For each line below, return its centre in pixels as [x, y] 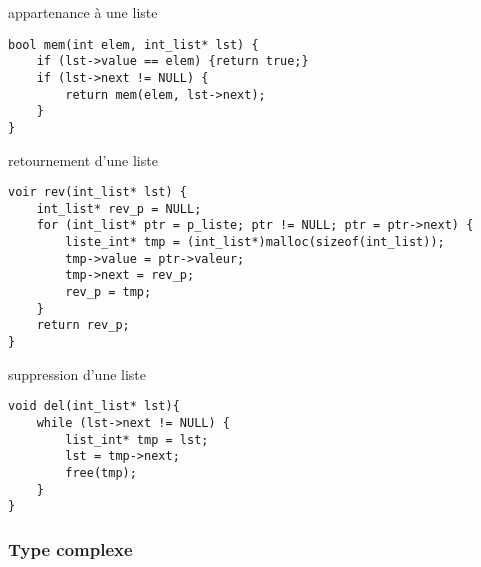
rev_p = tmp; [108, 292]
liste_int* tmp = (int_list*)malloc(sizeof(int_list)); [255, 242]
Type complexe [70, 548]
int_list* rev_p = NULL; [119, 208]
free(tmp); [101, 472]
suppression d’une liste [77, 373]
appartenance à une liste [83, 12]
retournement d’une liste [83, 159]
